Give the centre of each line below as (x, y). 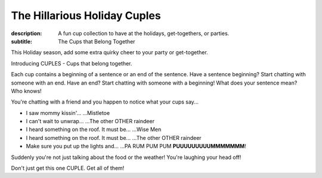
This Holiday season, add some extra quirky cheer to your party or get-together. (109, 52)
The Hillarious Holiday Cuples (86, 15)
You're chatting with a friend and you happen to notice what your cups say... (105, 102)
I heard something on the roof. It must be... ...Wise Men (94, 129)
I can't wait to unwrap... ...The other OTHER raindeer (90, 121)
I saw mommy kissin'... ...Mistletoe (68, 113)
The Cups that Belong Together (97, 41)
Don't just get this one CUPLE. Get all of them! (68, 168)
